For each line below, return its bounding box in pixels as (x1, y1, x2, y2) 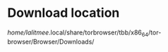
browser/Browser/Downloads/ (7, 37, 95, 46)
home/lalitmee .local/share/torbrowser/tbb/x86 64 (7, 28, 149, 38)
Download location (7, 5, 120, 21)
